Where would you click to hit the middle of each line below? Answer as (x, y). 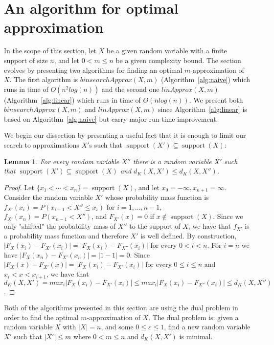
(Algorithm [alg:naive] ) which (205, 79)
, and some (117, 327)
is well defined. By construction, (189, 235)
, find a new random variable (207, 327)
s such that (106, 145)
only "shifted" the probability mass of (60, 226)
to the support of (155, 226)
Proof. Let (19, 187)
